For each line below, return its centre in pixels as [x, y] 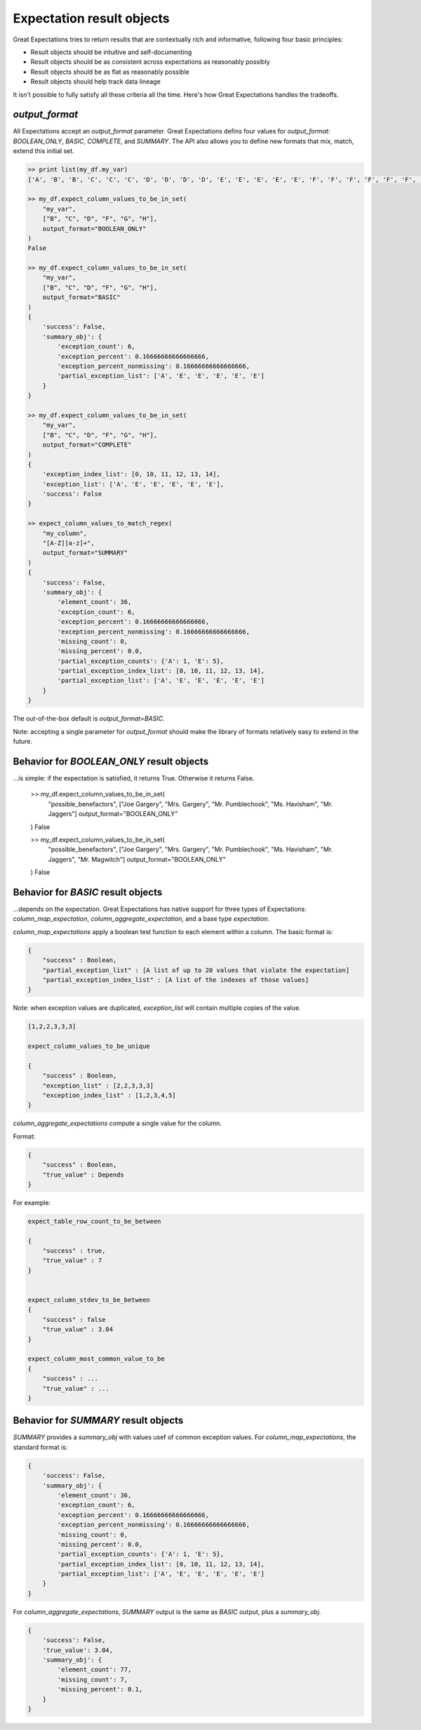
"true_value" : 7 [72, 1260]
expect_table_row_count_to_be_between [94, 1221]
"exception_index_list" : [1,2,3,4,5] [109, 1095]
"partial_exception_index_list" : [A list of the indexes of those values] [176, 979]
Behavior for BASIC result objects [88, 892]
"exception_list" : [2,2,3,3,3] [98, 1086]
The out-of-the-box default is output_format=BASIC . [89, 719]
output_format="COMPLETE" [87, 445]
